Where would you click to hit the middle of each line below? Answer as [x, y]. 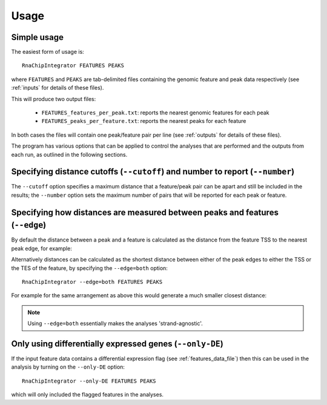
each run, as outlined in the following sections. [69, 154]
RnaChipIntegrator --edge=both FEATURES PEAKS [92, 282]
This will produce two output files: [54, 99]
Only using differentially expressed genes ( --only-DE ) [117, 344]
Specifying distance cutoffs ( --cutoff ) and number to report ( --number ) [153, 172]
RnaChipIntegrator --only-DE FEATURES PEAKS [89, 381]
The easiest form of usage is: [48, 52]
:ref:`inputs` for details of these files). [58, 88]
